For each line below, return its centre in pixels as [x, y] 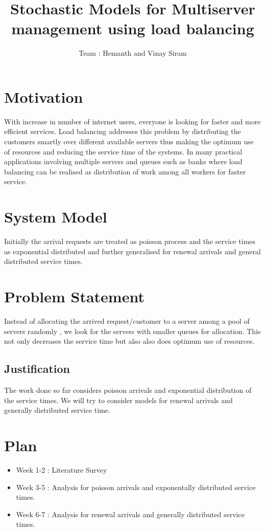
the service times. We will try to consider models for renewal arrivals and [118, 400]
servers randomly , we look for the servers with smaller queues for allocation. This [132, 331]
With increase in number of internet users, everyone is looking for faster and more [132, 121]
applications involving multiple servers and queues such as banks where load [123, 161]
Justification [37, 369]
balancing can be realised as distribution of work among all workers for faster [125, 171]
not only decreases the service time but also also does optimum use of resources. [129, 341]
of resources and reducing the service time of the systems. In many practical [123, 151]
